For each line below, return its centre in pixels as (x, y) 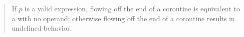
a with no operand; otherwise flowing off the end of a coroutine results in (123, 18)
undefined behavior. (42, 28)
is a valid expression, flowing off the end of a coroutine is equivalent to (132, 8)
